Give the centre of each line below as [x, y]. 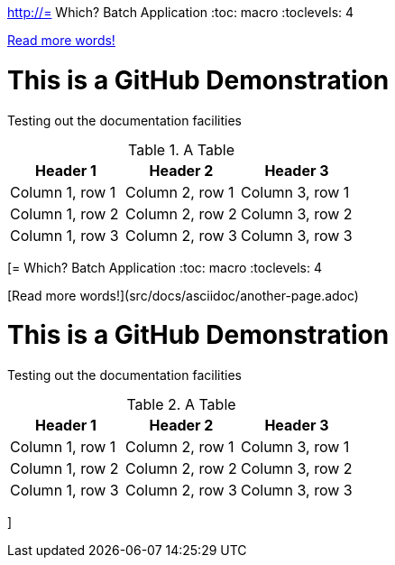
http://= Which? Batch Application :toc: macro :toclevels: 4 [181, 12]
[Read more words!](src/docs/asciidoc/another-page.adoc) [183, 295]
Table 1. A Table [181, 149]
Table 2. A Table [181, 404]
